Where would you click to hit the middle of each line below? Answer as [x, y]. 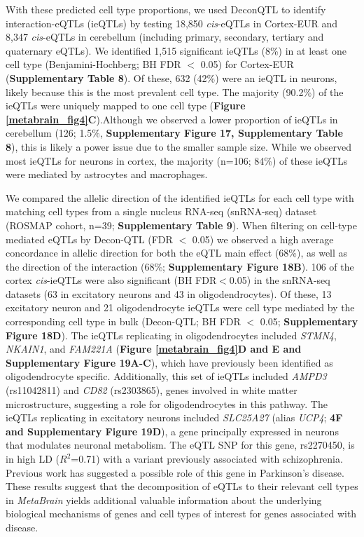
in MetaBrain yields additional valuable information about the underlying [164, 499]
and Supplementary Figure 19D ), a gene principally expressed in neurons [172, 431]
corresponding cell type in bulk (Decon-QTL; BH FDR [123, 321]
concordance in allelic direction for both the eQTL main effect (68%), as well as [177, 253]
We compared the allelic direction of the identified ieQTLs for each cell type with [180, 197]
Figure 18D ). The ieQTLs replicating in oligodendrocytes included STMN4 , [171, 335]
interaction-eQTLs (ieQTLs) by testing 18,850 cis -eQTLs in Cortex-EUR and [171, 23]
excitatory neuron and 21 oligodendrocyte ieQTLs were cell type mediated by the [180, 307]
